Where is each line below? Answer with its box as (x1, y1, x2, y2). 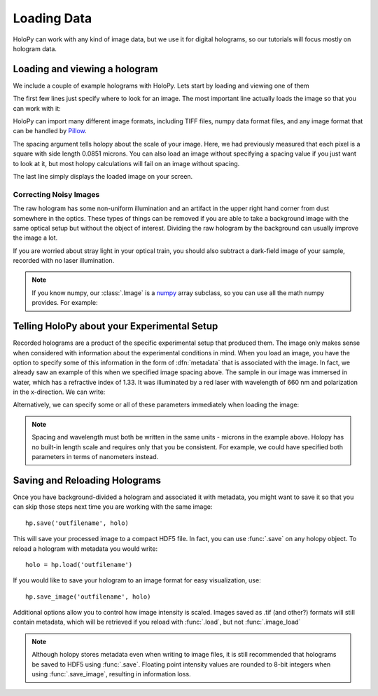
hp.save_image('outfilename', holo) (25, 592, 151, 601)
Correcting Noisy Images (13, 189, 100, 199)
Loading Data (13, 11, 92, 26)
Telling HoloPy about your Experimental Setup (13, 320, 218, 332)
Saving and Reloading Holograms (13, 474, 161, 486)
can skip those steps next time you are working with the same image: (13, 503, 213, 511)
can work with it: (13, 104, 61, 112)
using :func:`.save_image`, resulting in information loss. (31, 670, 192, 678)
